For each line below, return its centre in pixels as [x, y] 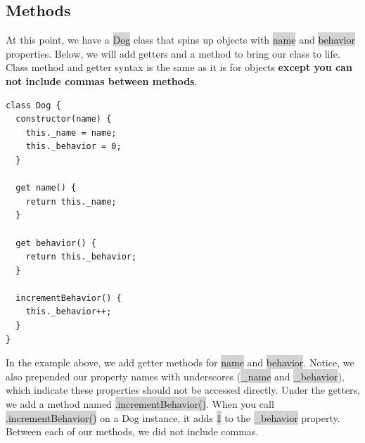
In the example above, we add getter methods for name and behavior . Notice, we [180, 362]
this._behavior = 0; [73, 147]
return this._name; [71, 201]
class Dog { [33, 105]
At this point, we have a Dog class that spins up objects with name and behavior [180, 40]
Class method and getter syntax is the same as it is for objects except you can [179, 67]
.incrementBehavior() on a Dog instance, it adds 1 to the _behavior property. [173, 417]
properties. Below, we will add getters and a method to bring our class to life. [173, 53]
